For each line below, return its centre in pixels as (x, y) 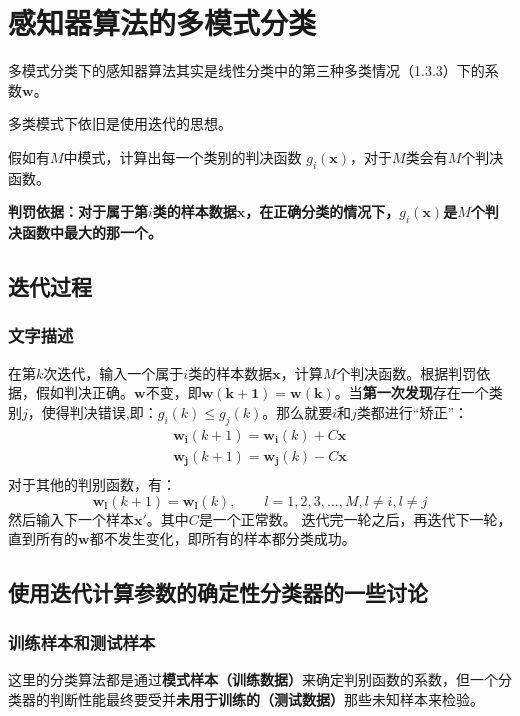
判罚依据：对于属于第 (78, 211)
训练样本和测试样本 (82, 641)
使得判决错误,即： (99, 411)
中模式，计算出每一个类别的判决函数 (182, 156)
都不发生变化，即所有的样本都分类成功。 (222, 538)
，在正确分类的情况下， (322, 211)
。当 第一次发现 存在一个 (411, 392)
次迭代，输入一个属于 (113, 372)
